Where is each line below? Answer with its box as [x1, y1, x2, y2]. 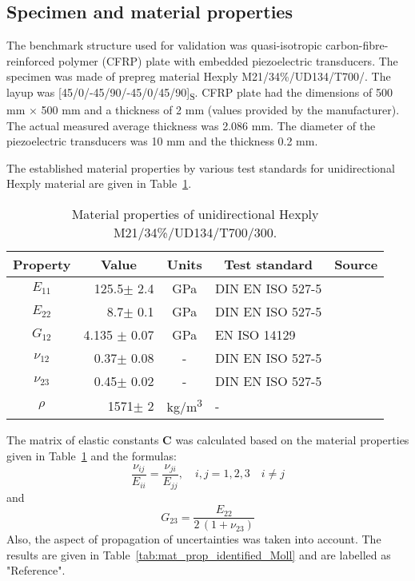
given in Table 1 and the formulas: [6, 448, 177, 464]
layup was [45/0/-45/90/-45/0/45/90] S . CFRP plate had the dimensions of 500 [6, 83, 393, 102]
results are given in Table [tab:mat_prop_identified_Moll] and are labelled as [6, 546, 391, 563]
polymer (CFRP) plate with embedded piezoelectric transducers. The [58, 52, 398, 69]
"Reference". [6, 562, 66, 579]
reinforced [6, 52, 55, 69]
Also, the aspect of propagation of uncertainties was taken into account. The [6, 531, 381, 547]
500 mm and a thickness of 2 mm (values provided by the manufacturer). [41, 101, 400, 118]
